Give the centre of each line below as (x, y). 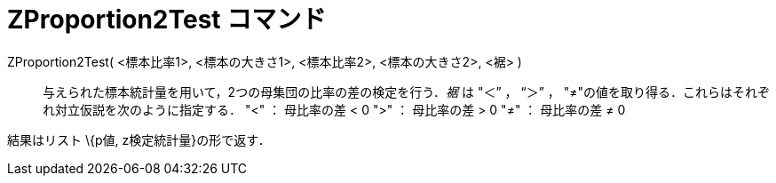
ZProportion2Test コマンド (167, 20)
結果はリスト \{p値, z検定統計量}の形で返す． (139, 139)
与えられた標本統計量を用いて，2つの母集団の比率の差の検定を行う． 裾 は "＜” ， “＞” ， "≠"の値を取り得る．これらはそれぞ (406, 91)
